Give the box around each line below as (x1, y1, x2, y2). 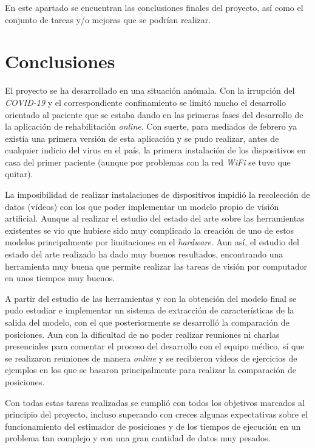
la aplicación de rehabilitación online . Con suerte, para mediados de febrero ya (5, 120, 297, 133)
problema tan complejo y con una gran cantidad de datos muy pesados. (5, 432, 271, 444)
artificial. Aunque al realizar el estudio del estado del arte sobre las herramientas (5, 212, 305, 225)
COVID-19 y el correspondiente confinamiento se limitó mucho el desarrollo (5, 96, 286, 108)
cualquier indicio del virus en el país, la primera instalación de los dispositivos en (5, 144, 306, 156)
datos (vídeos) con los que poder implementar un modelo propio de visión (5, 200, 279, 212)
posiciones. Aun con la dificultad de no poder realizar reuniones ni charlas (5, 327, 280, 340)
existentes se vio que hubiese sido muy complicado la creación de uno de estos (5, 223, 294, 236)
